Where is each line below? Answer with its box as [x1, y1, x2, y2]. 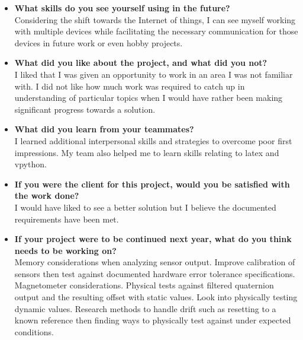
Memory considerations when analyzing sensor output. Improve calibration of [14, 256, 295, 268]
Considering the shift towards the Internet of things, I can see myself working [14, 13, 296, 26]
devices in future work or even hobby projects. [14, 36, 183, 49]
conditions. [14, 325, 54, 338]
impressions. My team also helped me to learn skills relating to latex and [14, 146, 279, 158]
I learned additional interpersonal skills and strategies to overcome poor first [14, 134, 292, 147]
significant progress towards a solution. [14, 103, 156, 115]
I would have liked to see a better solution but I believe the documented [14, 201, 276, 213]
